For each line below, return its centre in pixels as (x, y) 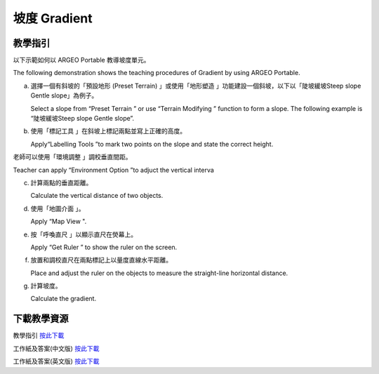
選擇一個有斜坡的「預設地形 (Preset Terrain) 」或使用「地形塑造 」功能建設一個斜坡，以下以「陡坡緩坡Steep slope (196, 86)
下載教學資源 (41, 319)
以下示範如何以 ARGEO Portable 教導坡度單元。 (81, 60)
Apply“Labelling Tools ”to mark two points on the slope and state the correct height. (152, 144)
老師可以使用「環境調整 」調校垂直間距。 (72, 157)
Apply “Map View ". (59, 222)
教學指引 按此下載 (39, 335)
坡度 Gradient (53, 18)
